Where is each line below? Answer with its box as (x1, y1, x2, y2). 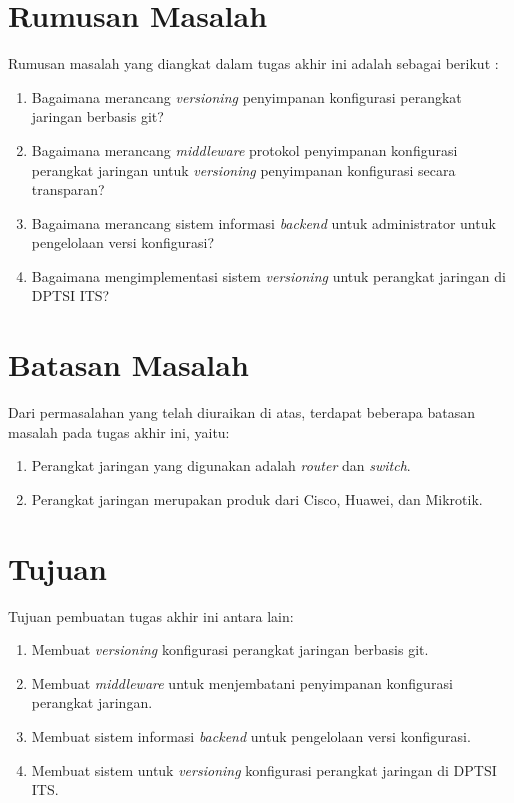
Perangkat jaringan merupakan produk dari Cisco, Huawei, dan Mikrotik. (31, 488, 483, 509)
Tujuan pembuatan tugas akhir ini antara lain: (8, 605, 294, 626)
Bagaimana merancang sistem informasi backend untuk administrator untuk (31, 212, 496, 233)
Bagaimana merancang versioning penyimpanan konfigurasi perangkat (31, 86, 462, 107)
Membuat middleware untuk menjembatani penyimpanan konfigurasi (31, 672, 453, 693)
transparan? (31, 179, 105, 200)
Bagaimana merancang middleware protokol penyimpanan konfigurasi (31, 139, 458, 160)
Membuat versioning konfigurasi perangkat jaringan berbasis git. (31, 639, 429, 660)
